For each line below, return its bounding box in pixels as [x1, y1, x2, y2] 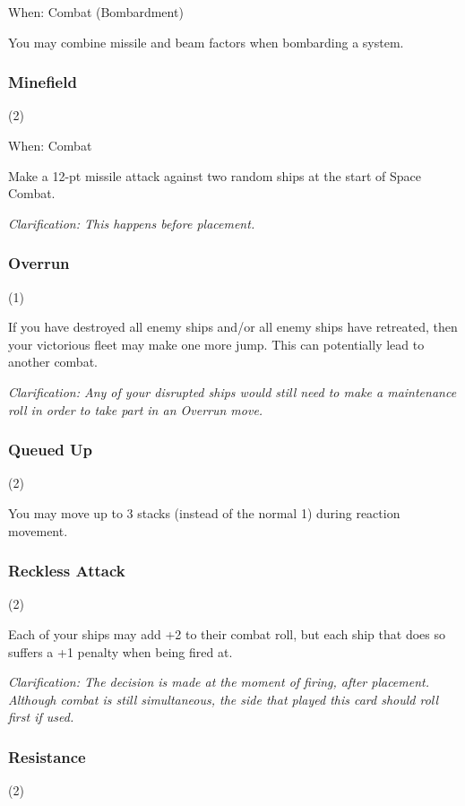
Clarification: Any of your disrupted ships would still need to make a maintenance [8, 382, 457, 401]
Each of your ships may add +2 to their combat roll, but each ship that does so [8, 624, 445, 643]
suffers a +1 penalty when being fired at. [8, 642, 233, 661]
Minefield [8, 71, 77, 93]
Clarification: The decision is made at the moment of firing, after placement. [8, 672, 430, 691]
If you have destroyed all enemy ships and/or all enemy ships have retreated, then [8, 317, 458, 336]
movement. [8, 521, 68, 540]
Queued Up [8, 438, 92, 461]
